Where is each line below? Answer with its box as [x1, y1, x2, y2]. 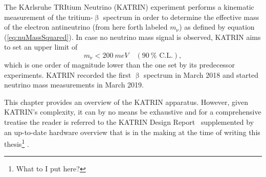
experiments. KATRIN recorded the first [4, 69, 131, 80]
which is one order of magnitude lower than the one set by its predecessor [4, 59, 235, 70]
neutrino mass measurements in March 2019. [4, 79, 144, 90]
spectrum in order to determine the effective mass [103, 11, 259, 22]
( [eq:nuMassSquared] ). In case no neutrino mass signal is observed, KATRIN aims [4, 31, 261, 42]
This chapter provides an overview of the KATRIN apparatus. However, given [4, 96, 248, 107]
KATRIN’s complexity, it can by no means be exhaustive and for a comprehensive [4, 106, 261, 117]
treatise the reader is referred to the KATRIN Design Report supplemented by [4, 116, 254, 127]
